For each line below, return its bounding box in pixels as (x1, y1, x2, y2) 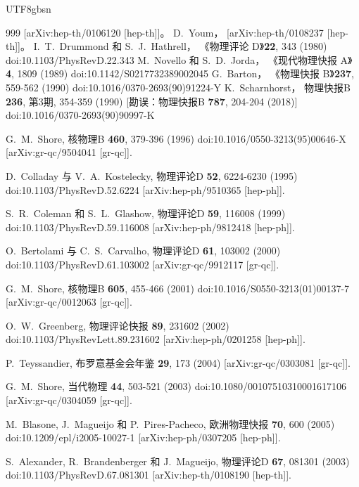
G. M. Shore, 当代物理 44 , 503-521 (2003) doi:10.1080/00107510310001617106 (6, 379, 347, 394)
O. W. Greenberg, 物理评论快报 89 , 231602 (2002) (6, 318, 229, 332)
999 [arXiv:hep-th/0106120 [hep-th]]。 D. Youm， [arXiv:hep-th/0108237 (6, 25, 324, 39)
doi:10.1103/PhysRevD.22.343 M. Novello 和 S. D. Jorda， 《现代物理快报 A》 (6, 52, 353, 67)
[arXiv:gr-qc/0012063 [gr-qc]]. (6, 294, 132, 309)
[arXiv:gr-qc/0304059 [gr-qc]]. (6, 393, 132, 408)
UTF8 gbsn (6, 1, 51, 15)
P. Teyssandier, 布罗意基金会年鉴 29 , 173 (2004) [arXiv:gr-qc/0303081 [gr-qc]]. (6, 355, 351, 370)
